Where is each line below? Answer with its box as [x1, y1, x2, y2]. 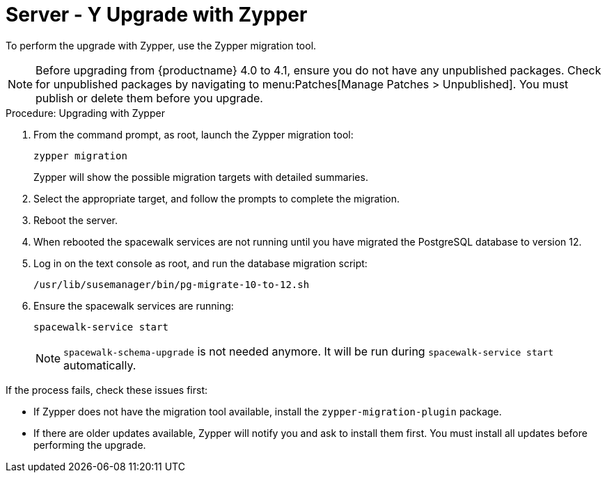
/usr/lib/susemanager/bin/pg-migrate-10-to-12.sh [33, 278, 310, 290]
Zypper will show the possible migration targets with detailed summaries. [33, 170, 368, 183]
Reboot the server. [33, 214, 118, 226]
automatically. [63, 358, 136, 372]
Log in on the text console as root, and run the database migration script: [33, 257, 368, 269]
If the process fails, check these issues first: [6, 383, 208, 396]
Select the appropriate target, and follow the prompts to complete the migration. [33, 192, 400, 205]
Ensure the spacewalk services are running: [33, 299, 234, 312]
